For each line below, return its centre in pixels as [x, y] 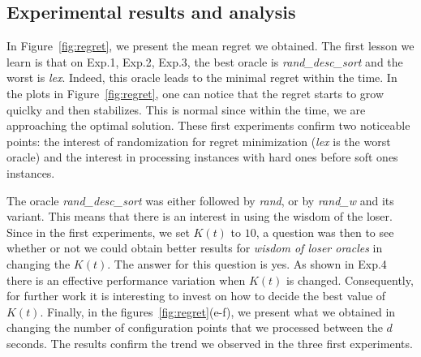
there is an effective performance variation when [126, 280]
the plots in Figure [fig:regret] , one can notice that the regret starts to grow [195, 93]
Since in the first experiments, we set [98, 232]
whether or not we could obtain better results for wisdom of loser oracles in [195, 248]
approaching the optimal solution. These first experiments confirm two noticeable [208, 125]
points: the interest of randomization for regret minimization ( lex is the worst [199, 141]
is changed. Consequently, [350, 280]
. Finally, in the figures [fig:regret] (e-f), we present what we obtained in [218, 311]
